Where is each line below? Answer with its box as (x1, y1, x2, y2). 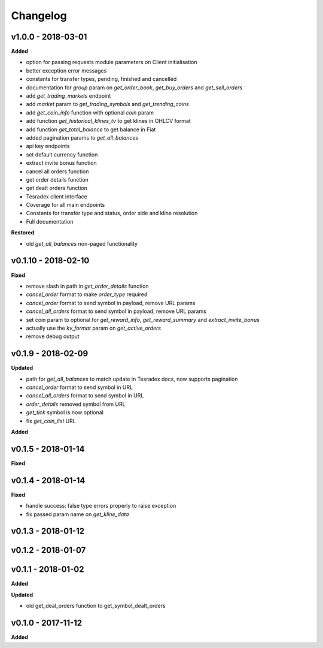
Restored (11, 229, 35, 236)
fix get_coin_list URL (26, 417, 76, 424)
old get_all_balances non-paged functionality (26, 240, 138, 247)
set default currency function (26, 150, 98, 158)
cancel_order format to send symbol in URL (26, 384, 133, 391)
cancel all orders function (26, 168, 89, 175)
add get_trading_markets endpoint (26, 92, 111, 100)
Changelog (11, 9, 67, 22)
